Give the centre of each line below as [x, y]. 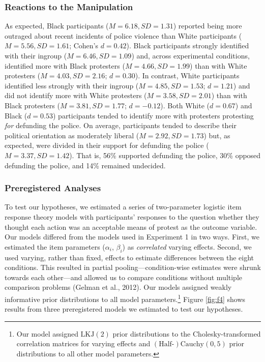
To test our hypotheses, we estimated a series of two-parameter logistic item [123, 207]
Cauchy [192, 344]
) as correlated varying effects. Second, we [187, 246]
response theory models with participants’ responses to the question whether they [132, 216]
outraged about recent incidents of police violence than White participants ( [123, 35]
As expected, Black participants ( [57, 26]
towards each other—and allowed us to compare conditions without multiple [124, 277]
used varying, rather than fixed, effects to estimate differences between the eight [129, 257]
